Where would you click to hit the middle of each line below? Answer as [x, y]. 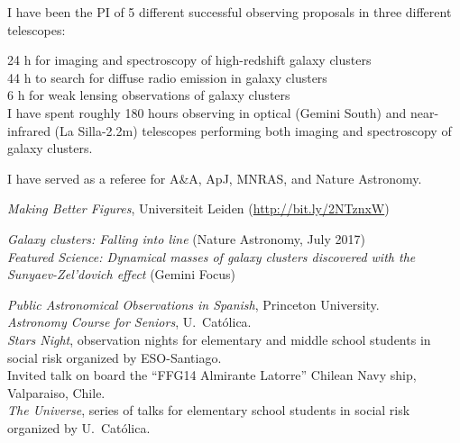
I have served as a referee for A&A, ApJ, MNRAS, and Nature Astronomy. [215, 178]
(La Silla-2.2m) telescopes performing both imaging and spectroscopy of [253, 130]
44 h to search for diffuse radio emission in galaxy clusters [167, 77]
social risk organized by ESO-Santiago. [115, 357]
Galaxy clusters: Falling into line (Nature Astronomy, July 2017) [186, 238]
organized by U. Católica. [79, 427]
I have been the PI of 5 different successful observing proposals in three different [230, 12]
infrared [29, 130]
